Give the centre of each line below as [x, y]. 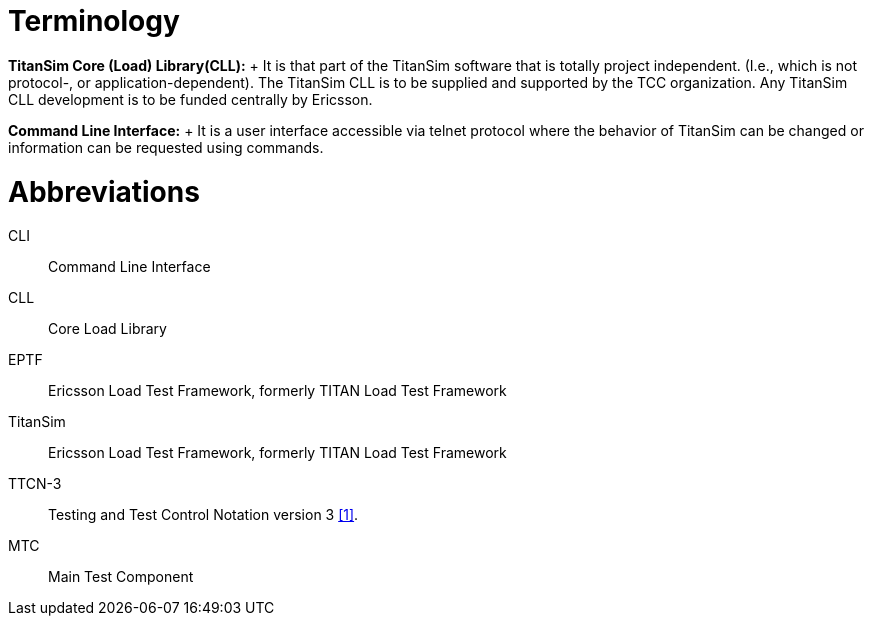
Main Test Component [121, 577]
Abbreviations [104, 191]
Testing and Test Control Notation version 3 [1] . [203, 515]
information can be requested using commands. [166, 147]
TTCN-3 [35, 484]
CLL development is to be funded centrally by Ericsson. [190, 99]
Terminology [94, 21]
